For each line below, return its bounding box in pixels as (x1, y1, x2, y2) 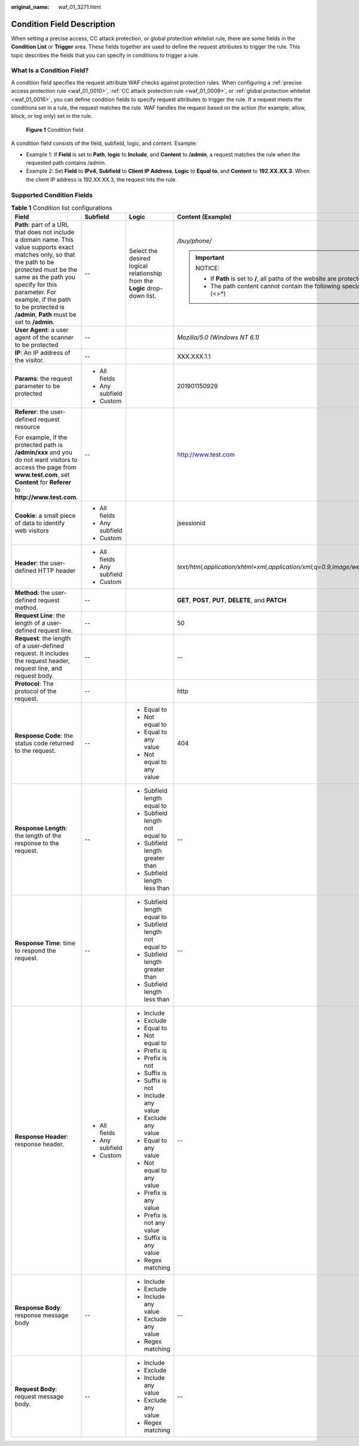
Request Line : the (14, 612, 65, 620)
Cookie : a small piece (14, 512, 76, 520)
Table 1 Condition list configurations (11, 204, 112, 212)
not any (144, 1219, 166, 1227)
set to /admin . (14, 318, 55, 326)
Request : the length (14, 634, 71, 643)
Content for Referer (14, 478, 72, 486)
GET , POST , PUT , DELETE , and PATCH (177, 596, 287, 604)
